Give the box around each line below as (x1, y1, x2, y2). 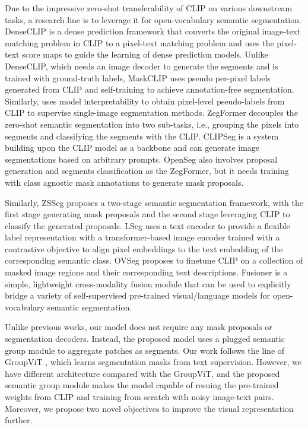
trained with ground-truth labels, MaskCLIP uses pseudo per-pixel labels (5, 71, 271, 84)
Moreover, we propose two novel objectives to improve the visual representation (5, 402, 294, 414)
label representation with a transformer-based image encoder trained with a (5, 231, 280, 243)
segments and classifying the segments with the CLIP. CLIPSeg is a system (5, 129, 279, 142)
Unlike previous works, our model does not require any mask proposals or (5, 321, 272, 333)
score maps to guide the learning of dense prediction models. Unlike (22, 48, 268, 61)
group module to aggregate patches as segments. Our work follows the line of (5, 344, 285, 356)
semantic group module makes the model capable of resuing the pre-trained (5, 379, 279, 391)
